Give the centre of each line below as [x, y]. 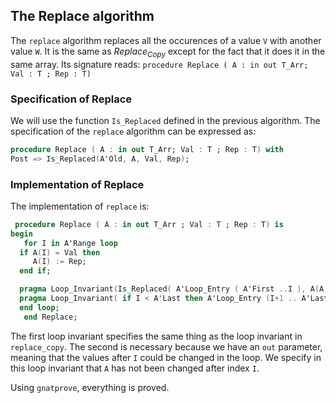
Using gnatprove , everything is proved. [90, 387]
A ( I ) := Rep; [59, 262]
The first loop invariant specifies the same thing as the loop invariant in [156, 336]
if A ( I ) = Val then [60, 252]
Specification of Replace [71, 99]
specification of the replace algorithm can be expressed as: [133, 131]
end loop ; [39, 307]
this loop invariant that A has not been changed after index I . [135, 368]
